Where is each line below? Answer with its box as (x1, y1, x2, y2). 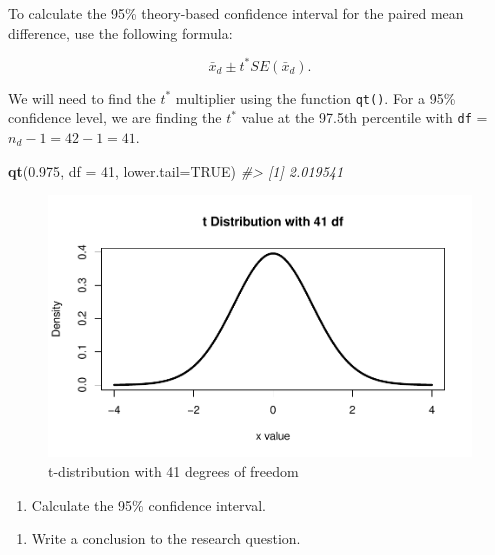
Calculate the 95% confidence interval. (31, 494, 266, 515)
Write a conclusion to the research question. (31, 528, 301, 549)
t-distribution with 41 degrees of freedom (48, 461, 299, 481)
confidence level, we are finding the (8, 107, 222, 128)
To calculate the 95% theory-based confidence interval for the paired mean (8, 3, 464, 23)
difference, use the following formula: (8, 22, 233, 43)
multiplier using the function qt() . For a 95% (175, 87, 456, 108)
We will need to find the (8, 87, 156, 108)
